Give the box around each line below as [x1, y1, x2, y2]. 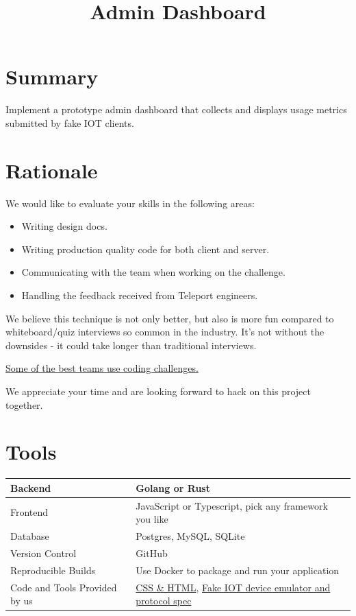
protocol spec [136, 593, 192, 608]
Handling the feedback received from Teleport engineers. [21, 288, 258, 302]
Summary [5, 62, 99, 91]
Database [10, 529, 49, 543]
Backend [10, 480, 51, 495]
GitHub [136, 545, 168, 560]
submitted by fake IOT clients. [5, 115, 134, 130]
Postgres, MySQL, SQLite [136, 529, 245, 543]
